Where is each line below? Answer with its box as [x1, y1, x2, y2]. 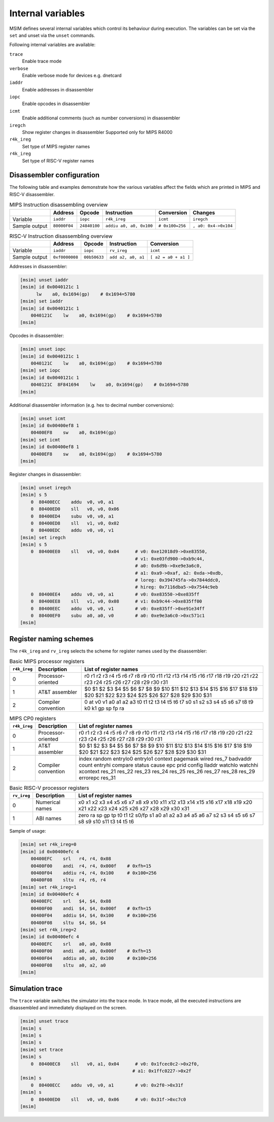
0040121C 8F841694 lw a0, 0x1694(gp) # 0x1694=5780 [30, 382, 189, 388]
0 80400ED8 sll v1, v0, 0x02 [30, 520, 119, 526]
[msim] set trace [20, 1046, 63, 1052]
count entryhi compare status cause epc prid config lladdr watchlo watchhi [79, 762, 258, 769]
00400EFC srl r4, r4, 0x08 [30, 856, 112, 862]
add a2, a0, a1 [109, 254, 145, 260]
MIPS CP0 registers [9, 715, 56, 722]
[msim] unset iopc [20, 346, 66, 352]
